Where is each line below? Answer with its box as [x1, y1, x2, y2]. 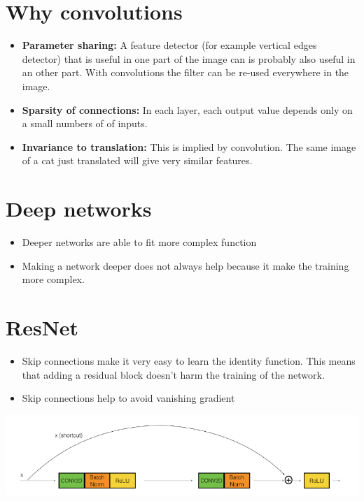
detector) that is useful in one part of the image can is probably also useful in [22, 51, 356, 66]
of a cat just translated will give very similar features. [22, 153, 253, 168]
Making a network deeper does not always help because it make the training [22, 258, 349, 273]
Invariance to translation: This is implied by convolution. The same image [22, 139, 356, 154]
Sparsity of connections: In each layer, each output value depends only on [22, 102, 353, 117]
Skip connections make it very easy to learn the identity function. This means [22, 353, 356, 368]
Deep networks [6, 194, 152, 223]
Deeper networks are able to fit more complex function [22, 235, 257, 249]
